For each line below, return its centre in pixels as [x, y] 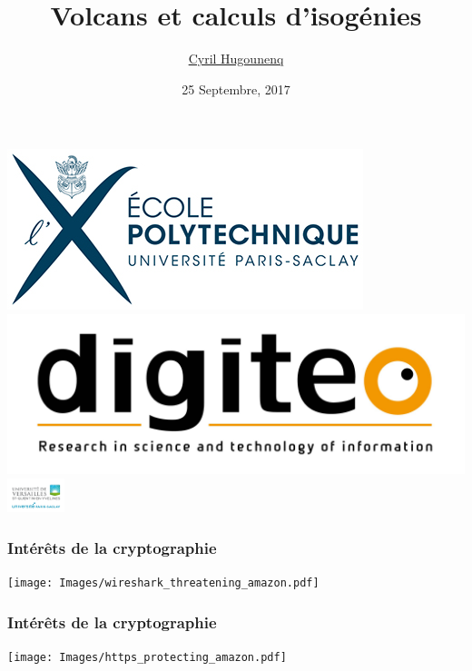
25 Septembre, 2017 [236, 89]
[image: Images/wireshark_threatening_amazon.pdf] [163, 583]
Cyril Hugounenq [236, 59]
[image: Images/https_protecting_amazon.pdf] [147, 658]
